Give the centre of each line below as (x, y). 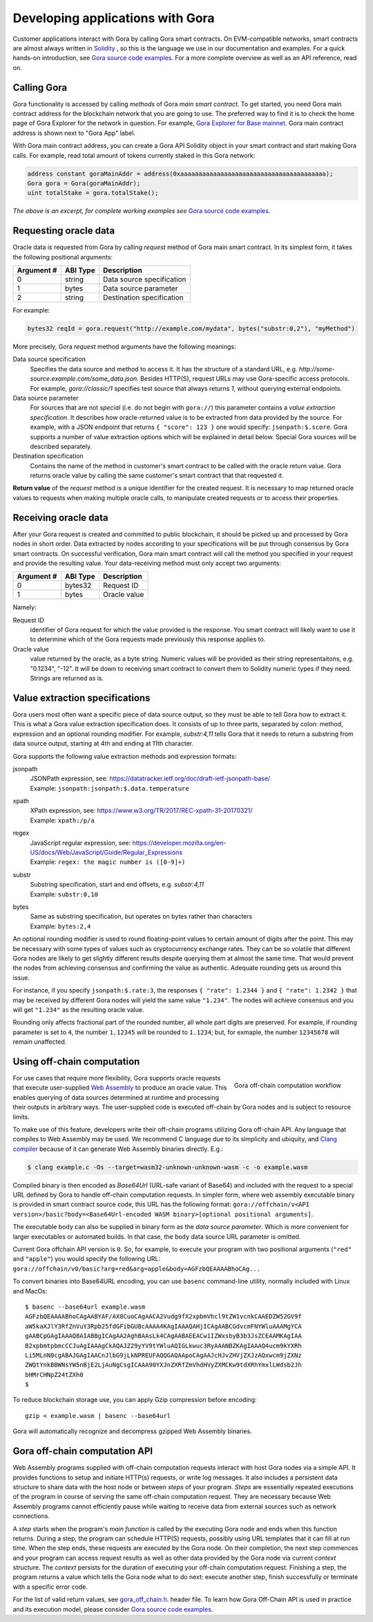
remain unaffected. (40, 1042)
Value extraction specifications (82, 698)
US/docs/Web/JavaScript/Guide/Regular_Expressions (106, 853)
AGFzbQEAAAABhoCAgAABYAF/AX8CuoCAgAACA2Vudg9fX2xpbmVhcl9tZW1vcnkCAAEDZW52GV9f (163, 1317)
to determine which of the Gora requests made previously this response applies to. (148, 639)
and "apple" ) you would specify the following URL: (87, 1259)
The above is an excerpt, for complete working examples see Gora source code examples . (142, 211)
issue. (21, 977)
